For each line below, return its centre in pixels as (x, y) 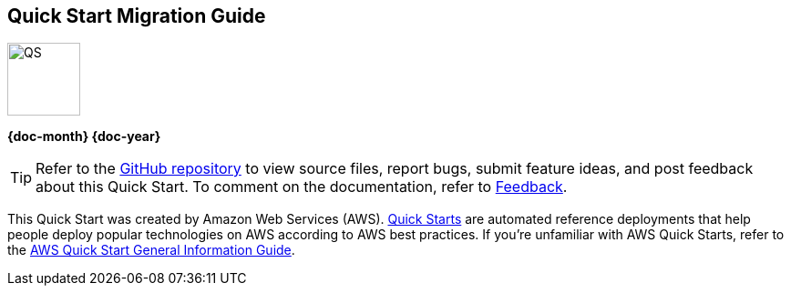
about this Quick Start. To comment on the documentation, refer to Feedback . (302, 187)
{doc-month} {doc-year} (84, 136)
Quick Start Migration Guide (137, 16)
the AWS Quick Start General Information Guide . (151, 250)
